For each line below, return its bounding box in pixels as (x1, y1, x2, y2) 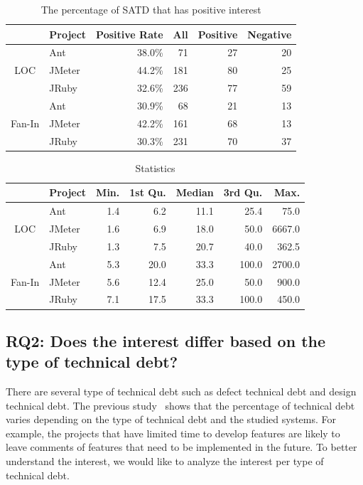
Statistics (135, 160, 175, 175)
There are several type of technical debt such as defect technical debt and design (6, 384, 357, 399)
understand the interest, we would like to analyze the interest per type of (6, 454, 324, 469)
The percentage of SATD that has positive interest (40, 2, 261, 16)
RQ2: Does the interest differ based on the (6, 329, 326, 351)
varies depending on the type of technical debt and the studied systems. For (6, 412, 336, 427)
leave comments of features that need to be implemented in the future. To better (6, 439, 357, 454)
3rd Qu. (223, 185, 263, 200)
